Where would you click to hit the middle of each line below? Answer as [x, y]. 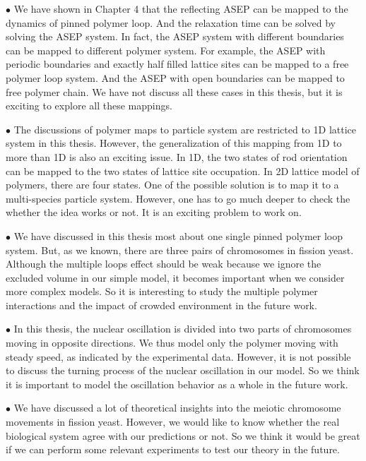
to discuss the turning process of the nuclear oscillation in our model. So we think [183, 370]
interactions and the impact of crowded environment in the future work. [161, 305]
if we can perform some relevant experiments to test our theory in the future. [173, 449]
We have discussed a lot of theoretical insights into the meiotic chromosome [177, 408]
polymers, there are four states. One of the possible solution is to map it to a [172, 185]
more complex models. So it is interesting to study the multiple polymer [162, 291]
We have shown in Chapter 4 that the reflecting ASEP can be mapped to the [181, 8]
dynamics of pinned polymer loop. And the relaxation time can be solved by [171, 22]
